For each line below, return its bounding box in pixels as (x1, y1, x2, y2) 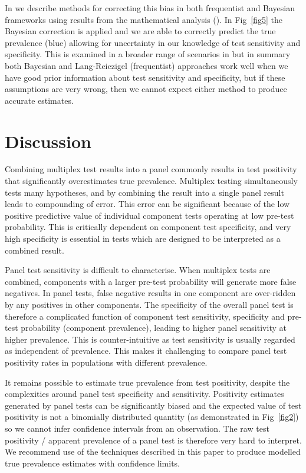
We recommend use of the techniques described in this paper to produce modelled (5, 445, 301, 458)
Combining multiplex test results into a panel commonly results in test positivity (5, 163, 297, 175)
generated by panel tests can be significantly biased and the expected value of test (5, 399, 302, 411)
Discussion (5, 129, 91, 153)
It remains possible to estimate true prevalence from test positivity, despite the (5, 376, 290, 388)
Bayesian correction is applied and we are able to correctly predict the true (5, 25, 276, 37)
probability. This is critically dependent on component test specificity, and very (5, 221, 291, 233)
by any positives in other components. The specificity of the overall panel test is (5, 298, 294, 310)
